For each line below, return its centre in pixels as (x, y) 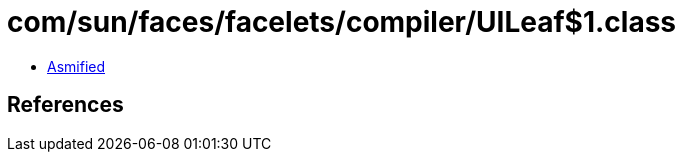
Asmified (76, 66)
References (65, 105)
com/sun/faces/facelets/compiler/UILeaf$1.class (342, 22)
